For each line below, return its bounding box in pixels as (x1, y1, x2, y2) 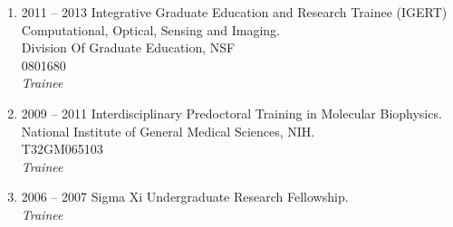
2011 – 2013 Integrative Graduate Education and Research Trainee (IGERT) (21, 3, 448, 21)
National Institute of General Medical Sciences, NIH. (21, 121, 315, 140)
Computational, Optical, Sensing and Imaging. (21, 20, 280, 39)
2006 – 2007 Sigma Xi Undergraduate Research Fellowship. (21, 187, 349, 206)
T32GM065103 (21, 139, 103, 158)
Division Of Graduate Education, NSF (21, 38, 236, 57)
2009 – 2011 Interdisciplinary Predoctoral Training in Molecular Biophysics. (21, 103, 442, 122)
